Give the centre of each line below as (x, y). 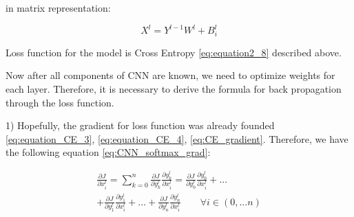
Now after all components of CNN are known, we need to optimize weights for (170, 75)
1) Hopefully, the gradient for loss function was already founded (140, 125)
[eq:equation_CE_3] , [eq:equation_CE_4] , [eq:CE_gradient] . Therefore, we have (177, 138)
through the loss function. (60, 102)
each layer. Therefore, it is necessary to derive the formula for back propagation (174, 89)
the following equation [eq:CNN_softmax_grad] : (108, 152)
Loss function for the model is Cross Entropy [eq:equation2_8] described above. (174, 52)
